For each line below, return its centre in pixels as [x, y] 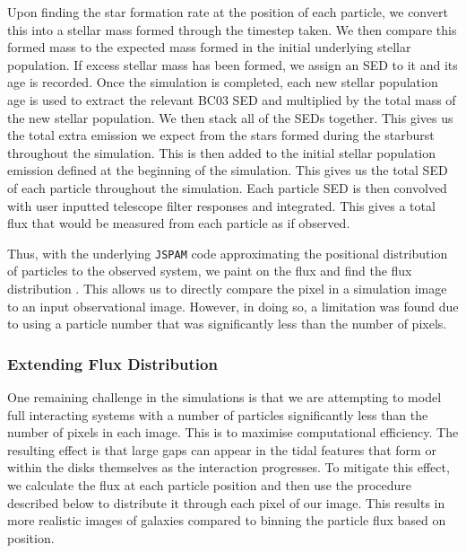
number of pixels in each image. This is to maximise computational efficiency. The [233, 432]
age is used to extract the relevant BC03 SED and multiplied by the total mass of [232, 99]
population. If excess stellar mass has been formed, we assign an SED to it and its [233, 64]
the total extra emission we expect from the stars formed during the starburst [221, 135]
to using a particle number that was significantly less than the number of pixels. [227, 324]
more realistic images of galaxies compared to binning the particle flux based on [227, 520]
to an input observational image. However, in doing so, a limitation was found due [233, 306]
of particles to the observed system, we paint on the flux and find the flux [210, 271]
